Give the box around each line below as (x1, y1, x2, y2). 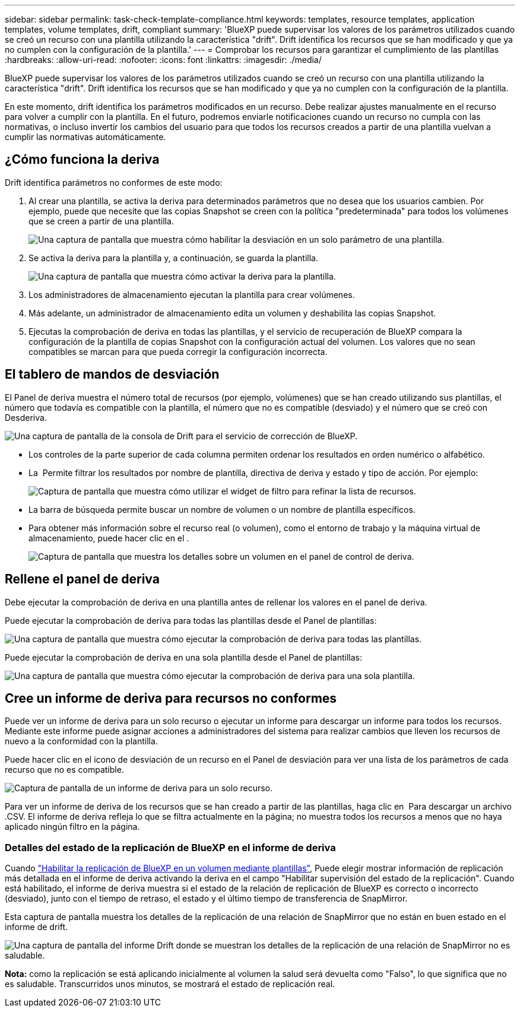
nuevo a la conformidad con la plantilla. (5, 736, 158, 747)
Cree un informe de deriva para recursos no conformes (5, 690, 337, 706)
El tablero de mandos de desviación (5, 367, 220, 382)
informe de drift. (5, 922, 68, 932)
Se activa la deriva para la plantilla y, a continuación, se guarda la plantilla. (28, 252, 318, 263)
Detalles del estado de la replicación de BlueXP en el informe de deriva (5, 841, 336, 854)
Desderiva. (5, 412, 47, 423)
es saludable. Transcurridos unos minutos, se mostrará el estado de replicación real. (5, 979, 335, 989)
